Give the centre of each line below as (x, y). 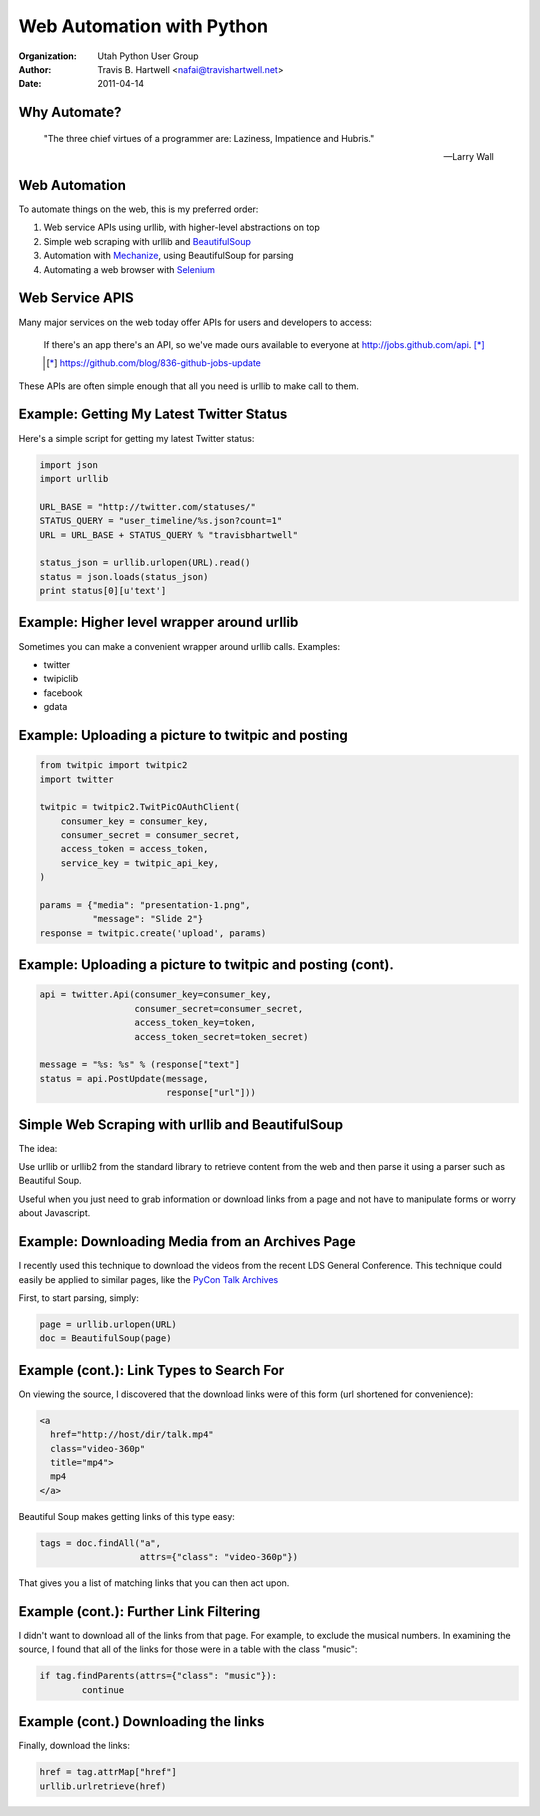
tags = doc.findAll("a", (100, 1543)
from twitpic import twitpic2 (113, 765)
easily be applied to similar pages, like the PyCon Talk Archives (148, 1279)
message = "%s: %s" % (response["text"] (139, 1064)
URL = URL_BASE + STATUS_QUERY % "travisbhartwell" (169, 534)
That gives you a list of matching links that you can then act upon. (154, 1583)
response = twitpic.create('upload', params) (153, 933)
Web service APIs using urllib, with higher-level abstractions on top (181, 227)
